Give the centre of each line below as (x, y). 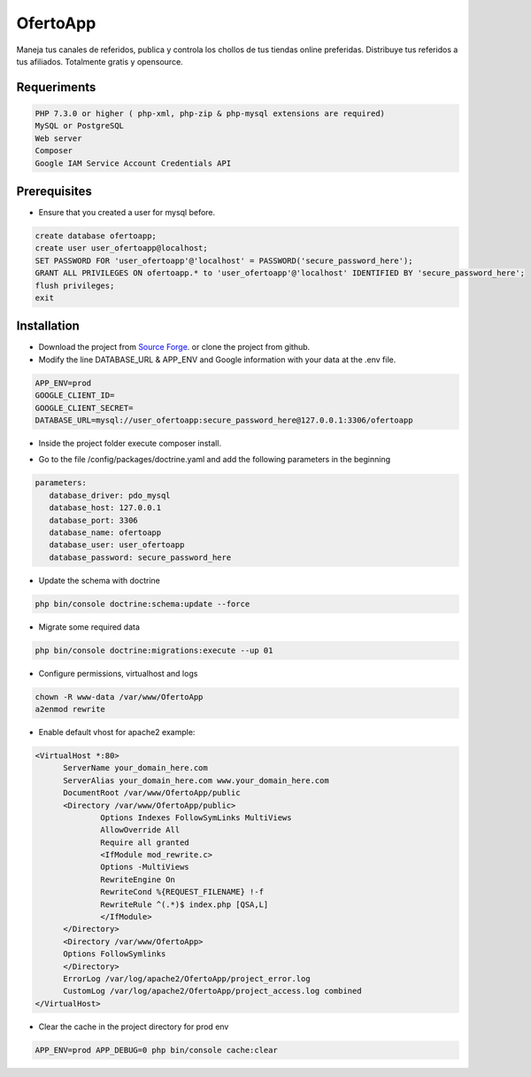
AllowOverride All (140, 830)
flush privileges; (75, 285)
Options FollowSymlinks (115, 954)
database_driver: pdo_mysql (110, 495)
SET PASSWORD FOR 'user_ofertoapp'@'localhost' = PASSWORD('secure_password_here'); (224, 260)
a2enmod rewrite (70, 709)
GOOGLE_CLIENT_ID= (75, 395)
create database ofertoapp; (96, 236)
